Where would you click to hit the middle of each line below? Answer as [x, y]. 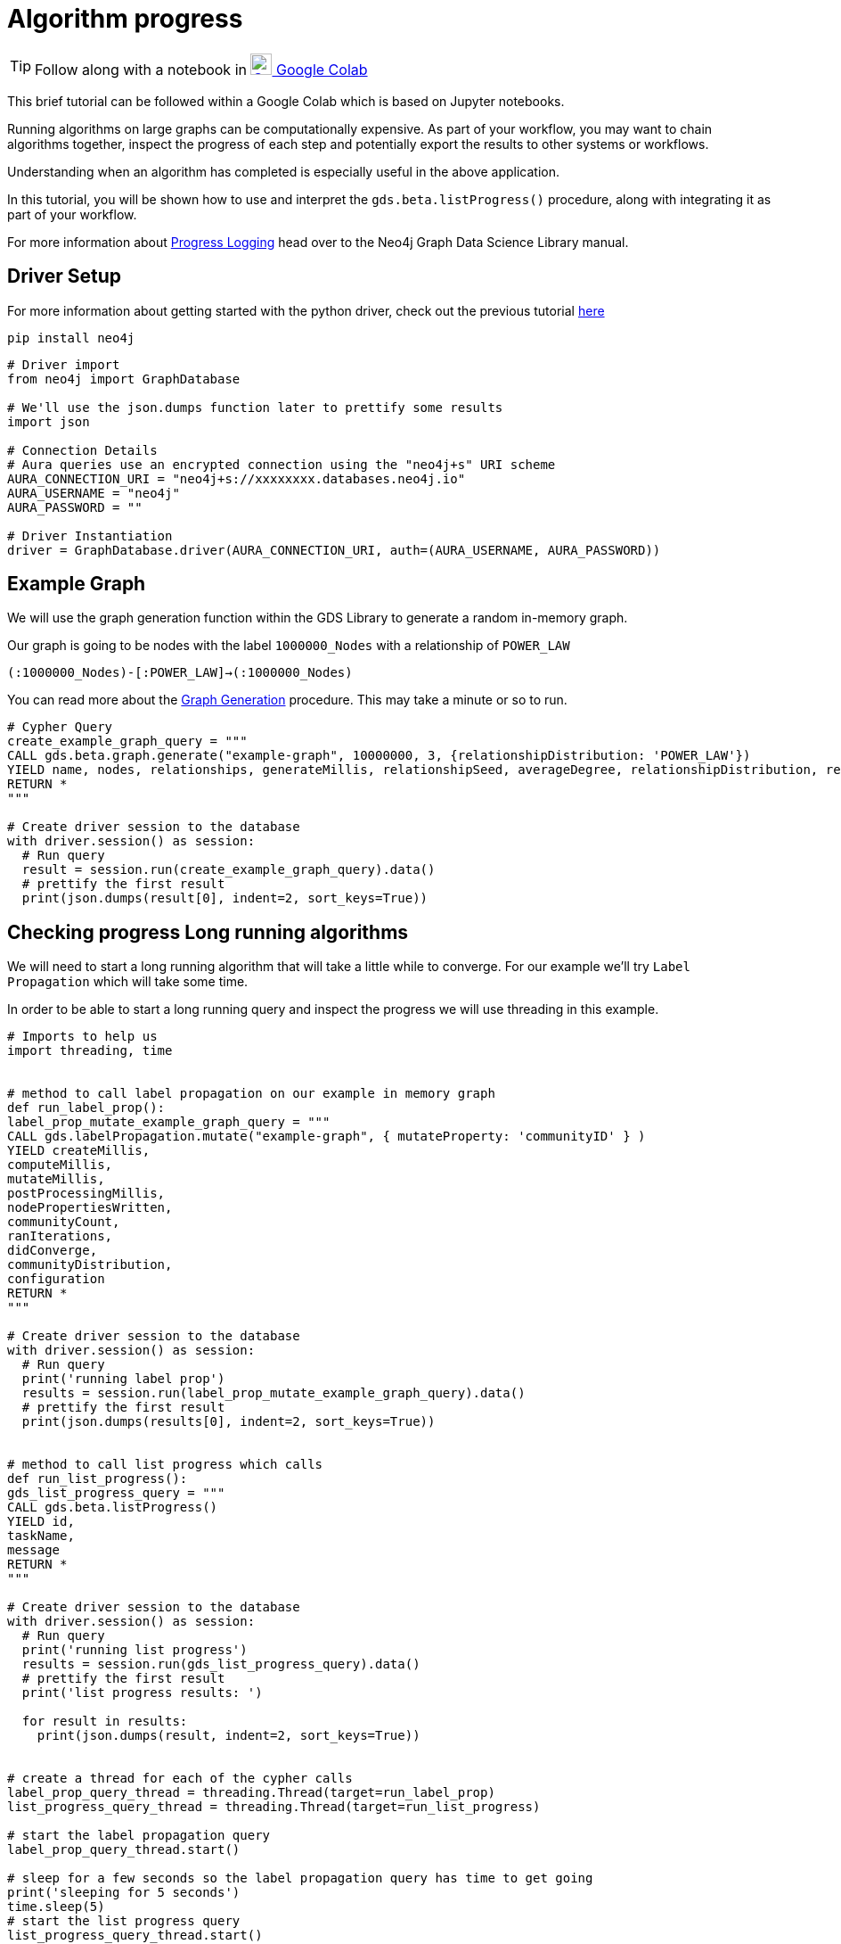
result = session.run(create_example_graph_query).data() [229, 870]
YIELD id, [41, 1522]
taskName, [41, 1536]
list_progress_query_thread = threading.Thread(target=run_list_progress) [274, 1807]
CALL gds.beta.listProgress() [113, 1507]
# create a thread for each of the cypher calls [180, 1779]
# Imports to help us [82, 1037]
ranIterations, [60, 1236]
